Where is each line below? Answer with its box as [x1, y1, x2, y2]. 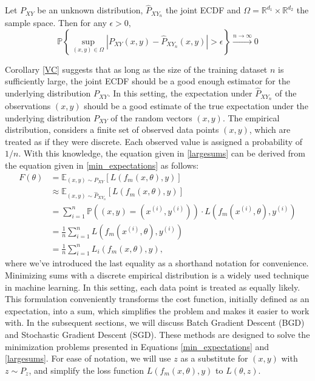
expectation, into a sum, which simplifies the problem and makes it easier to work [5, 304, 310, 317]
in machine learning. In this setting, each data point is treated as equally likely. [5, 280, 300, 293]
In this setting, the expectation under [113, 87, 252, 99]
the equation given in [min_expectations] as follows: [5, 158, 199, 171]
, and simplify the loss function [29, 363, 144, 376]
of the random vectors [110, 111, 192, 124]
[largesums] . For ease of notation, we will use [5, 352, 171, 365]
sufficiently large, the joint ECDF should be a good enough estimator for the [5, 75, 290, 87]
